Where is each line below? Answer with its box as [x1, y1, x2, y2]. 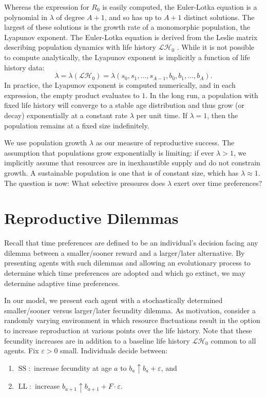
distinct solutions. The [184, 11, 255, 22]
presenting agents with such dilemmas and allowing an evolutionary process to [4, 257, 251, 268]
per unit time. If [136, 109, 187, 120]
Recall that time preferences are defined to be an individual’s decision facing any [4, 237, 258, 248]
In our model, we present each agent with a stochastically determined [4, 295, 223, 306]
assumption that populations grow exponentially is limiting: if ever [4, 147, 214, 158]
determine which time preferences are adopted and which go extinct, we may [4, 268, 245, 278]
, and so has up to [104, 11, 162, 22]
